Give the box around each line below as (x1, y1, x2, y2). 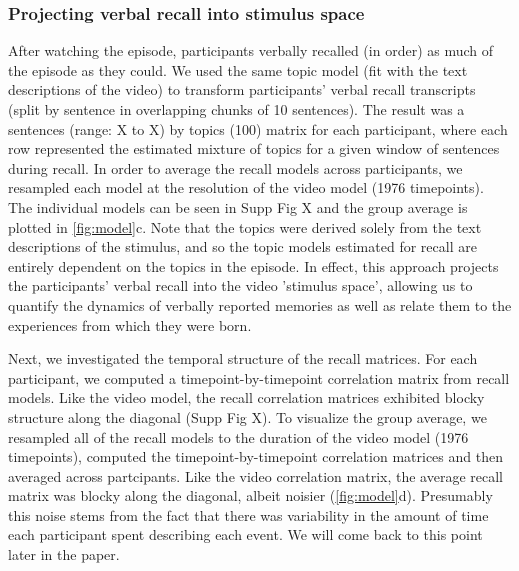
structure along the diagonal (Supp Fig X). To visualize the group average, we (8, 406, 487, 427)
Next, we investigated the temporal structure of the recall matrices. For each (8, 348, 478, 369)
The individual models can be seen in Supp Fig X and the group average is (8, 196, 468, 217)
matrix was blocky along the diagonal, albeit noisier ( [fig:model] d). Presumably (8, 485, 493, 506)
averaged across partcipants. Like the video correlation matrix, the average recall (8, 465, 503, 486)
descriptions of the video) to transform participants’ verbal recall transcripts (8, 79, 476, 100)
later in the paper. (8, 544, 120, 565)
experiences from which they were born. (8, 314, 252, 335)
